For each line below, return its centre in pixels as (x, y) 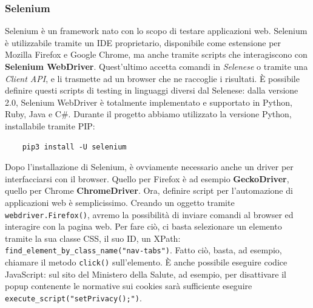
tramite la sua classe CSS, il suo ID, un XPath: (93, 238)
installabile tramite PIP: (50, 125)
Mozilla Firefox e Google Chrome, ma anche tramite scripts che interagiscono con (156, 54)
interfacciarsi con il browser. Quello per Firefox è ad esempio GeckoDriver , (147, 178)
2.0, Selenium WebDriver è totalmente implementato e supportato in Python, (149, 102)
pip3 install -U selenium (74, 147)
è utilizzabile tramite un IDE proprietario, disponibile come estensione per (143, 42)
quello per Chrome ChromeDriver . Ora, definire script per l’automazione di (149, 190)
